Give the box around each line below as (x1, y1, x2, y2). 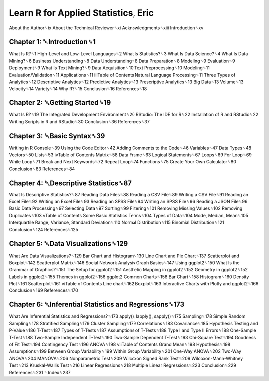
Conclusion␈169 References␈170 (9, 287, 78, 293)
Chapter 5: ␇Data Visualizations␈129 (9, 239, 128, 248)
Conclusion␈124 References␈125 (9, 226, 78, 232)
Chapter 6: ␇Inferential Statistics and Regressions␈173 (9, 300, 185, 309)
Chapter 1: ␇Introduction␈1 (9, 38, 96, 46)
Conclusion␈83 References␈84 (9, 166, 75, 172)
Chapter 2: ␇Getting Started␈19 (9, 98, 111, 107)
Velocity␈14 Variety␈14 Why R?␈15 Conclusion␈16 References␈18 (9, 86, 147, 92)
